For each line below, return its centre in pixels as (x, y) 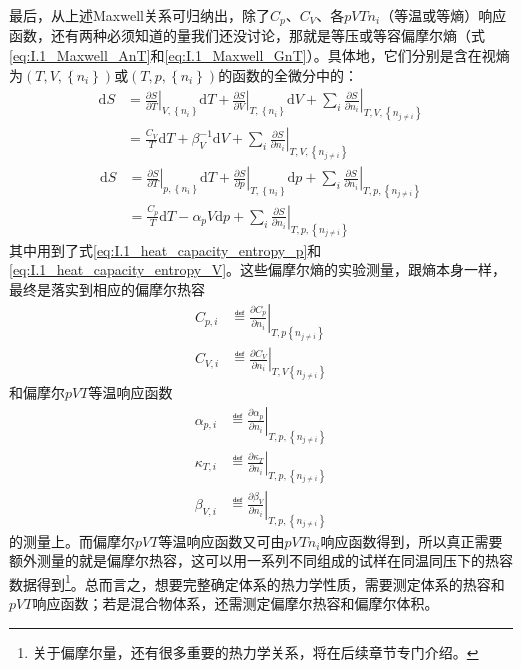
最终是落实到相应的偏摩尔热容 (107, 288)
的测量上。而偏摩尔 (72, 540)
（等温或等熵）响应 (443, 15)
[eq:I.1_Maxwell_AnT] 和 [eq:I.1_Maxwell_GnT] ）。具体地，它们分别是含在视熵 (259, 55)
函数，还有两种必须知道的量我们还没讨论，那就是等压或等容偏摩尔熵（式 (247, 35)
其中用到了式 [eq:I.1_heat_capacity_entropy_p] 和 (165, 249)
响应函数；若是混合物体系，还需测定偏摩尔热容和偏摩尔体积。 (235, 603)
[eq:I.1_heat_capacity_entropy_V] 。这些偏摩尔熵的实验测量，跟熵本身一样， (258, 269)
